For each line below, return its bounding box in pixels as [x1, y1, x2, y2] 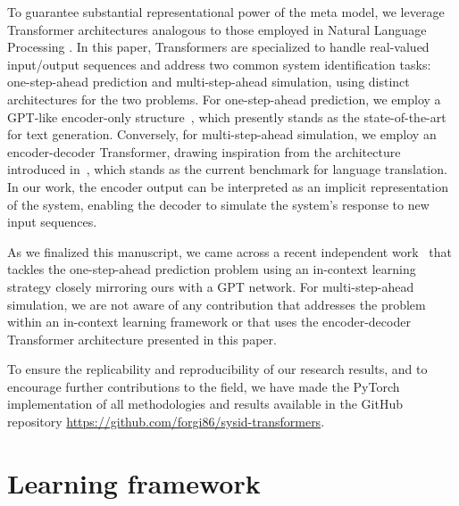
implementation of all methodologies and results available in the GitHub [7, 394, 403, 413]
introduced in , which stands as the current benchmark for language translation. [7, 160, 447, 178]
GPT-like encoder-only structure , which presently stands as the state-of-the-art [7, 107, 446, 126]
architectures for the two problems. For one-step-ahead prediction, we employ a [7, 89, 441, 108]
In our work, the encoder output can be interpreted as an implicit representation [7, 177, 448, 195]
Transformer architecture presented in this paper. [7, 329, 277, 348]
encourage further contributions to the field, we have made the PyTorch [7, 377, 400, 395]
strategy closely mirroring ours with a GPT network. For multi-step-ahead [7, 277, 414, 295]
